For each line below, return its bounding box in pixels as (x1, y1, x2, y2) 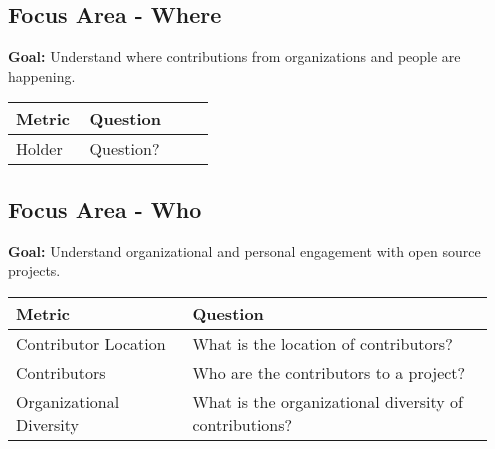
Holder (16, 137, 63, 161)
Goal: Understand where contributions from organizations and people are (8, 46, 461, 67)
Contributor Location (16, 331, 166, 355)
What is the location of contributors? (192, 331, 453, 355)
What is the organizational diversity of (192, 389, 463, 413)
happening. (8, 65, 76, 86)
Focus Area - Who (8, 193, 202, 224)
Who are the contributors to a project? (192, 360, 466, 384)
